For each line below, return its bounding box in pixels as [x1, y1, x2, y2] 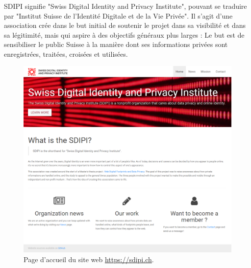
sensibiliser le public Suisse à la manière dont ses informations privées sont [4, 39, 228, 49]
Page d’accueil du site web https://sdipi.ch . [24, 254, 154, 264]
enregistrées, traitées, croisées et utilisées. [4, 48, 128, 59]
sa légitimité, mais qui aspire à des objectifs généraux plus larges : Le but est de [4, 29, 245, 40]
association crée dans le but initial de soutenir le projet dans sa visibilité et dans [4, 20, 246, 30]
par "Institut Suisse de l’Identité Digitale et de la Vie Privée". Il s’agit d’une [4, 10, 233, 21]
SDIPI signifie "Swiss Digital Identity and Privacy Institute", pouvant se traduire [4, 1, 247, 11]
